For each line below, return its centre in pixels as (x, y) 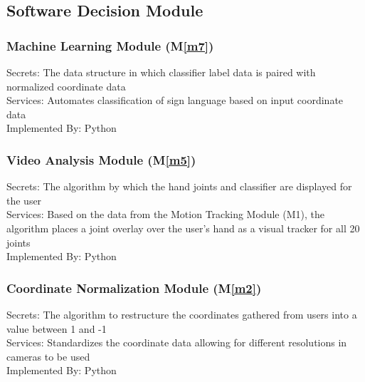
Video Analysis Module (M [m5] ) (101, 159)
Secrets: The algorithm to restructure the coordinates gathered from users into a (182, 314)
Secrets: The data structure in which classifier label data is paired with (161, 72)
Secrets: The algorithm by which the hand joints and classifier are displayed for (179, 186)
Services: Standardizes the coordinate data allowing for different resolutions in (177, 342)
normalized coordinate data (66, 86)
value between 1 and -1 (57, 328)
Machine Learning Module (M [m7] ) (110, 45)
